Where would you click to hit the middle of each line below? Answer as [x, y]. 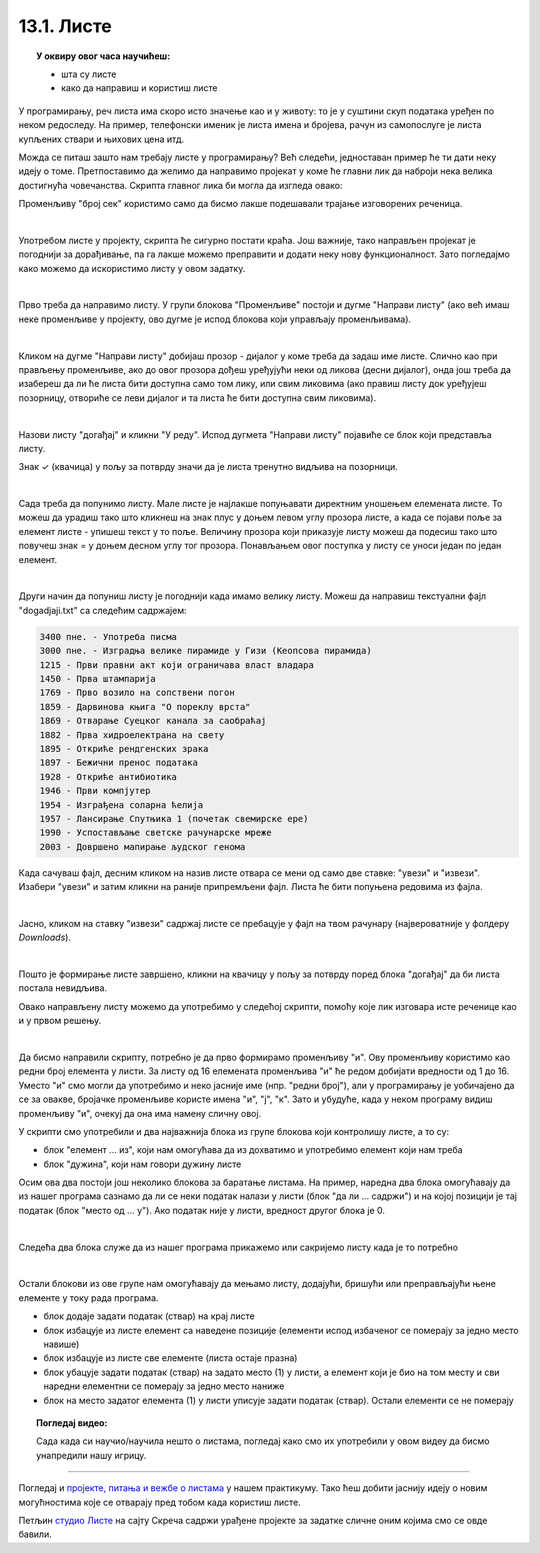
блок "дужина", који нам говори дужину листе [142, 1164]
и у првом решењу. [60, 1021]
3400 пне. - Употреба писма [108, 636]
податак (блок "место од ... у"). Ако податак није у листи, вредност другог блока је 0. [201, 1210]
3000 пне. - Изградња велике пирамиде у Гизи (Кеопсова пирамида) [205, 651]
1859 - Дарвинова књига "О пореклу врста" [145, 706]
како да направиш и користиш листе [139, 88]
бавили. [35, 1534]
